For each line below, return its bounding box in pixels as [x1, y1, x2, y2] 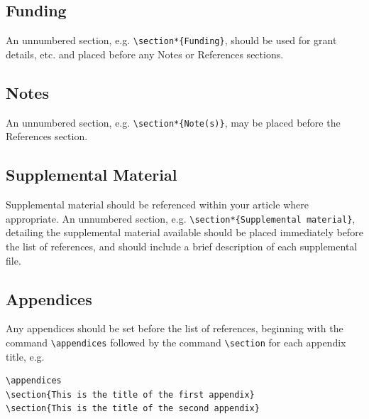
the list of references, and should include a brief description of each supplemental [6, 238, 358, 253]
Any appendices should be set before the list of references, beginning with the [6, 321, 343, 336]
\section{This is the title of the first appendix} [6, 389, 255, 400]
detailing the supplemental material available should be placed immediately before [6, 225, 363, 240]
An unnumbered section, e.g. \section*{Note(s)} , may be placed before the [6, 115, 341, 129]
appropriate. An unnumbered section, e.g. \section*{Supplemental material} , [6, 211, 356, 226]
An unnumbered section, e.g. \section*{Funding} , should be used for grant [6, 33, 337, 48]
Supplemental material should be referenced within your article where [6, 197, 309, 212]
